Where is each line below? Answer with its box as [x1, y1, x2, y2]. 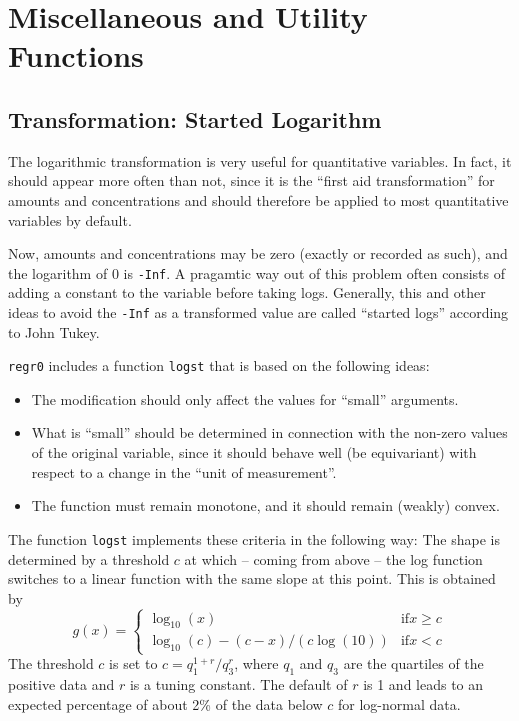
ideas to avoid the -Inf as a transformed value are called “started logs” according [8, 301, 509, 322]
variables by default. [8, 209, 132, 230]
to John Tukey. [8, 321, 100, 342]
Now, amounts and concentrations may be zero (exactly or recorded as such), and [8, 243, 508, 264]
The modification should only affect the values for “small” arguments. [31, 388, 459, 409]
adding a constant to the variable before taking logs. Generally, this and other [8, 282, 486, 303]
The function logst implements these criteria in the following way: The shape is [8, 528, 500, 549]
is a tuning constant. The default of [129, 674, 348, 695]
